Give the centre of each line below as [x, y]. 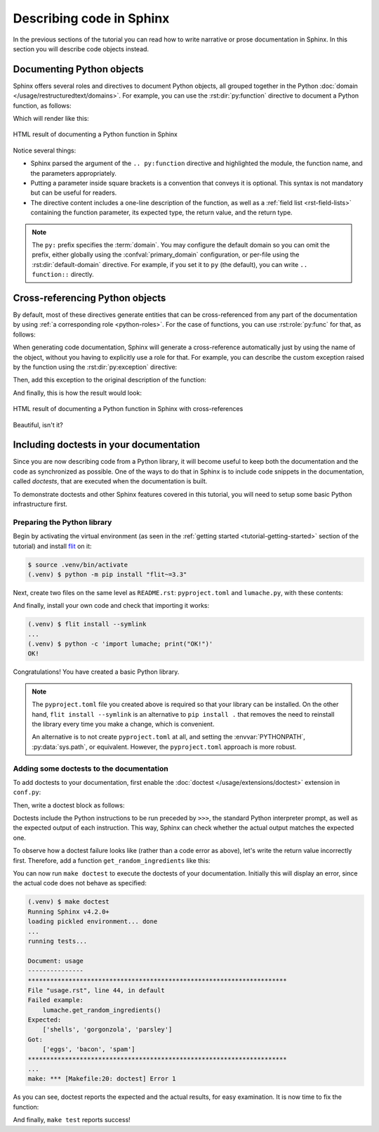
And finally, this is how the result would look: [77, 393]
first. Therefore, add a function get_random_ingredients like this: [112, 860]
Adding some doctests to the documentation [91, 768]
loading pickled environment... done [93, 922]
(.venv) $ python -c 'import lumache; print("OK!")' [120, 644]
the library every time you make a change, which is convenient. [123, 724]
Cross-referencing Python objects [89, 298]
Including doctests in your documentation [106, 445]
